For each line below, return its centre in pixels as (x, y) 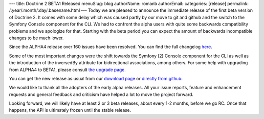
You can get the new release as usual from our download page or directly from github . (96, 78)
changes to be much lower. (36, 38)
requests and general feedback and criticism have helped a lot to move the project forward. (101, 94)
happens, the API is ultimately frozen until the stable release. (70, 110)
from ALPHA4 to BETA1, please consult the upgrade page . (67, 70)
